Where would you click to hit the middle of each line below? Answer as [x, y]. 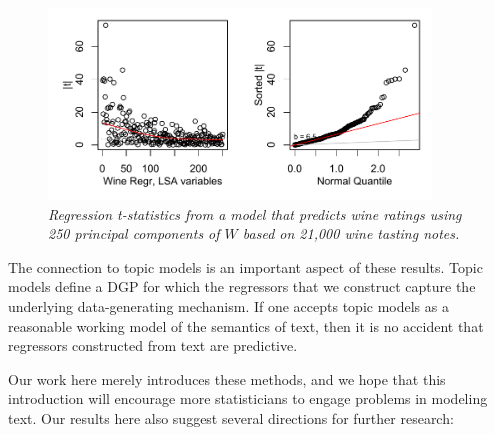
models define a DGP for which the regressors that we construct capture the [242, 286]
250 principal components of [134, 233]
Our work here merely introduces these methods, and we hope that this [227, 378]
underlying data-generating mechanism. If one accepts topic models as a [228, 305]
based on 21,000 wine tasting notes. [351, 233]
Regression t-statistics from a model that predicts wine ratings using [255, 213]
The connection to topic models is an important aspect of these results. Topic [245, 266]
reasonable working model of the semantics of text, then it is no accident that [246, 325]
